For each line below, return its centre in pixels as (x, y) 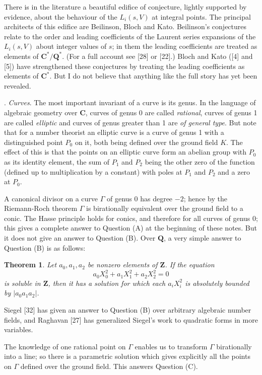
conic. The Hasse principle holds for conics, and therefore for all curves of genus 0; (131, 218)
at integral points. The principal (201, 16)
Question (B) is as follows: (45, 247)
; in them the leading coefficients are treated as (185, 46)
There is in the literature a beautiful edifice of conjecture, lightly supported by (125, 7)
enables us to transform (171, 346)
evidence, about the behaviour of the (61, 16)
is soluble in (22, 283)
